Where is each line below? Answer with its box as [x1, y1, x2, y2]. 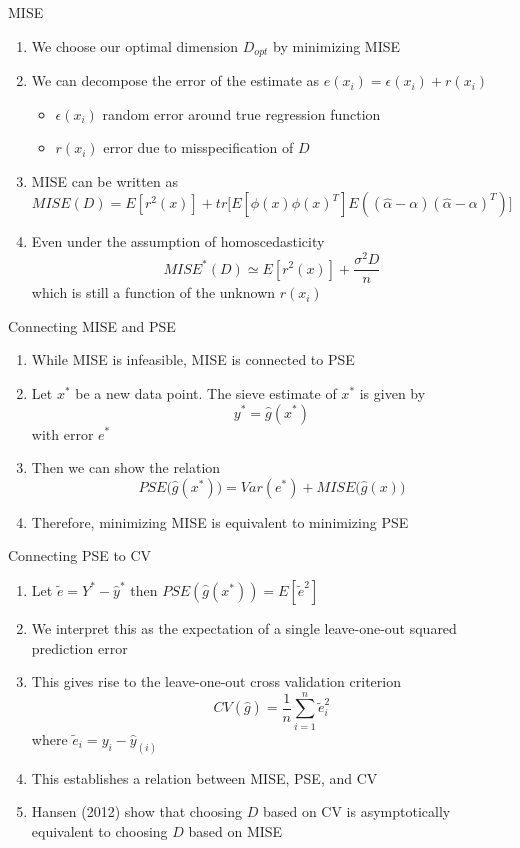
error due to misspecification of [103, 137, 294, 158]
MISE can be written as [31, 170, 178, 191]
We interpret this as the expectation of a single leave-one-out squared [31, 617, 457, 638]
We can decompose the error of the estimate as [31, 70, 320, 91]
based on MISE [188, 820, 283, 841]
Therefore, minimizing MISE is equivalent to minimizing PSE [31, 511, 409, 532]
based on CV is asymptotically [262, 801, 451, 822]
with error [31, 423, 94, 444]
